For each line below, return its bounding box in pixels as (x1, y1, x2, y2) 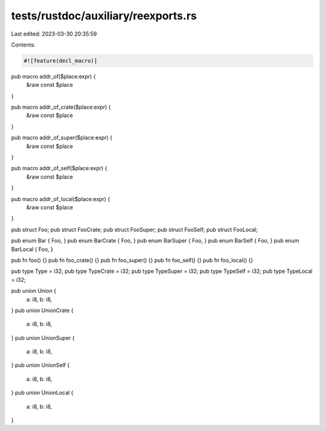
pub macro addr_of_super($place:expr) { (11, 134, 113, 141)
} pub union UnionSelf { (11, 362, 70, 369)
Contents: (11, 41, 36, 48)
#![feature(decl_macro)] (24, 57, 98, 64)
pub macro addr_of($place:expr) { (11, 72, 96, 80)
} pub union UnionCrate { (11, 307, 74, 314)
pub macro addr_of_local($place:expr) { (11, 195, 110, 202)
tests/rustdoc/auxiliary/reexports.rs (11, 9, 197, 22)
